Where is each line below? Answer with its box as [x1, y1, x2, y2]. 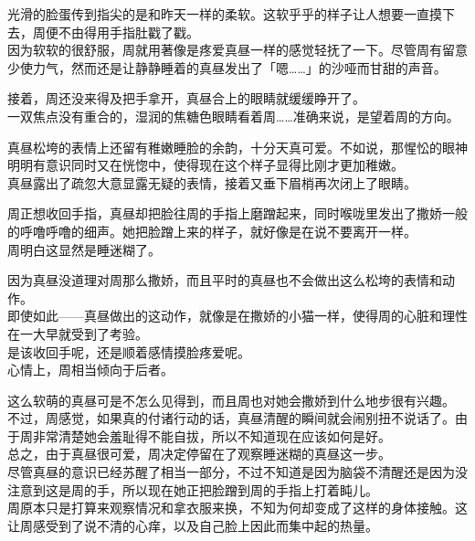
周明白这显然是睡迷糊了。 [7, 239, 161, 259]
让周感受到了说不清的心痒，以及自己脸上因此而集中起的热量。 [7, 515, 378, 535]
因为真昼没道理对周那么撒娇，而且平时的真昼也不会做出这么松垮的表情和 [7, 270, 442, 290]
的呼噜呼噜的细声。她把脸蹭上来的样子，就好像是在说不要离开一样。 [7, 221, 417, 240]
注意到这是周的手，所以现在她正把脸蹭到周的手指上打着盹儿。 [7, 480, 378, 499]
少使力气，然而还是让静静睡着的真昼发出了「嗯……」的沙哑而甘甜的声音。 [7, 58, 447, 77]
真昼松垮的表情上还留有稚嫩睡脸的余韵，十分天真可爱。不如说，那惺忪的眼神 [7, 137, 468, 156]
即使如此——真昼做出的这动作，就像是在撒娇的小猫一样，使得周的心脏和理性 [7, 306, 468, 325]
